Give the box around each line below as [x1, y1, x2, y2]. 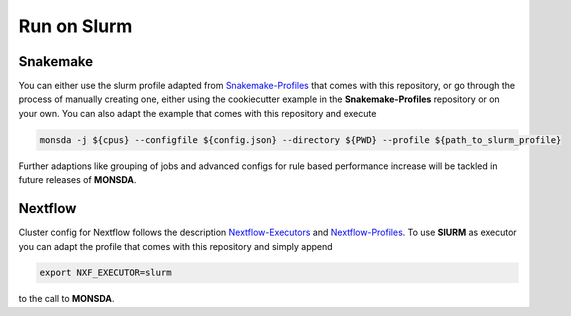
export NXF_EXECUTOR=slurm [39, 267, 172, 279]
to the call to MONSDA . [18, 293, 115, 305]
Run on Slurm [18, 15, 133, 37]
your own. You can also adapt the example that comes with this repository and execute [18, 107, 377, 119]
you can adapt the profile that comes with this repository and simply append [18, 240, 334, 252]
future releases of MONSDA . [18, 174, 137, 186]
